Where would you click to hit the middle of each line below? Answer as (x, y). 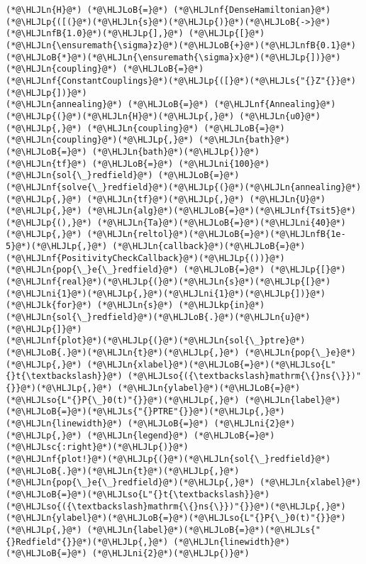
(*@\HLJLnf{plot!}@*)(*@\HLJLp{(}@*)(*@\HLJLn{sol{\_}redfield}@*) (168, 459)
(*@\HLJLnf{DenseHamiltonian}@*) (252, 10)
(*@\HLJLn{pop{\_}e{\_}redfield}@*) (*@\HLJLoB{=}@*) (135, 270)
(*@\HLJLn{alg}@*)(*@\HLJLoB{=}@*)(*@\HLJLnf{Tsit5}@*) (221, 211)
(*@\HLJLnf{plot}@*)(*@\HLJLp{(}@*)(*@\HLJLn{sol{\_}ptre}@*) (156, 341)
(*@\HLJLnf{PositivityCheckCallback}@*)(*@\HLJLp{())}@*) (145, 258)
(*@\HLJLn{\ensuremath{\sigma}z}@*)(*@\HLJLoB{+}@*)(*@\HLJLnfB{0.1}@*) (181, 45)
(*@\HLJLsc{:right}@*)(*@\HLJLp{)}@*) (97, 447)
